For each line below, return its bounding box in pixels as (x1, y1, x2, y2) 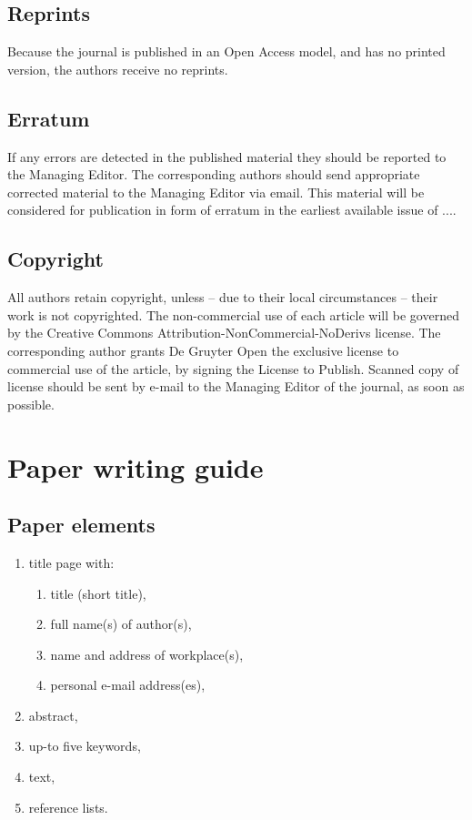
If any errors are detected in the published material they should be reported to (7, 147, 447, 166)
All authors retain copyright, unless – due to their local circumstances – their (7, 288, 438, 307)
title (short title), (50, 583, 146, 602)
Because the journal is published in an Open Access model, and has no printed (7, 42, 446, 61)
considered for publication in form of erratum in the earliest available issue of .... (7, 200, 457, 219)
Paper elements (7, 511, 156, 539)
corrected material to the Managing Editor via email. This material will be (7, 182, 425, 201)
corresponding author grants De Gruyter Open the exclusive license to (7, 340, 399, 359)
